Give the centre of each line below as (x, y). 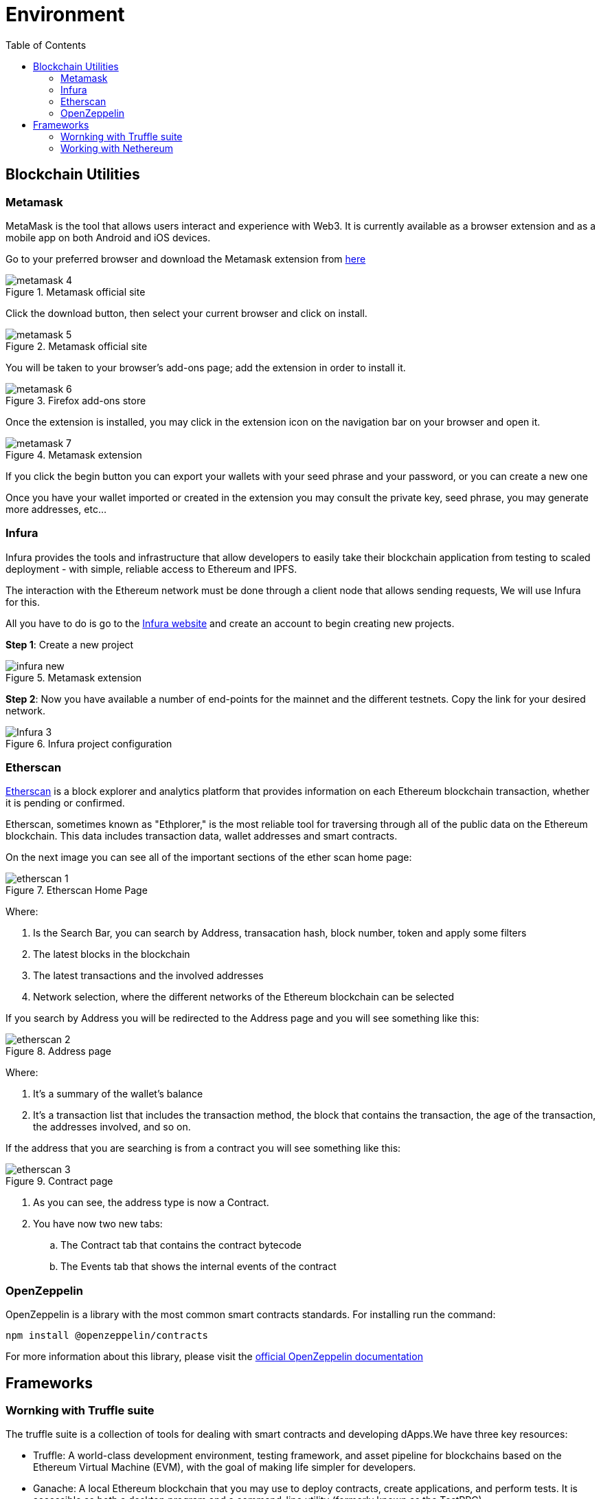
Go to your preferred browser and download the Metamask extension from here (186, 259)
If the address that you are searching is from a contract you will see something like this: (203, 1148)
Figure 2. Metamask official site (77, 346)
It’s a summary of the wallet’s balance (118, 1094)
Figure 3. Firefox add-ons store (76, 400)
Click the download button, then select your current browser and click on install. (186, 313)
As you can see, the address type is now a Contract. (151, 1203)
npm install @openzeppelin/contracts (107, 1336)
